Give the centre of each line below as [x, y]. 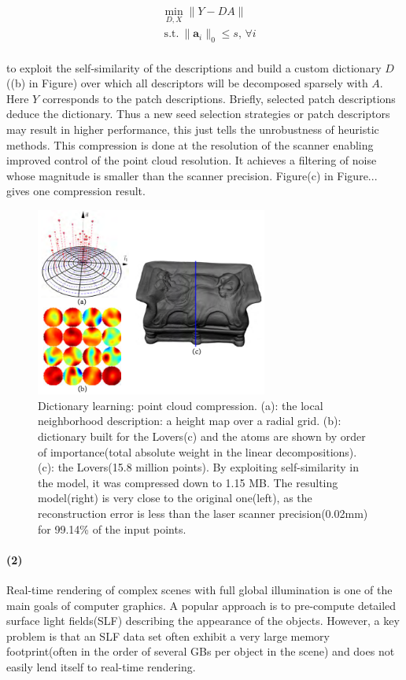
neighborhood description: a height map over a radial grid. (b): [190, 421]
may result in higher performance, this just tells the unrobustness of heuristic [193, 129]
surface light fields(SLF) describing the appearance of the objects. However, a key [203, 621]
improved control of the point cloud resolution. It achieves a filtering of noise [192, 160]
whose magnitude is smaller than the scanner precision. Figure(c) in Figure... [192, 175]
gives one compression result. [76, 191]
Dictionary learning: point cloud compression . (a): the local [181, 405]
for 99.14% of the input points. [112, 528]
